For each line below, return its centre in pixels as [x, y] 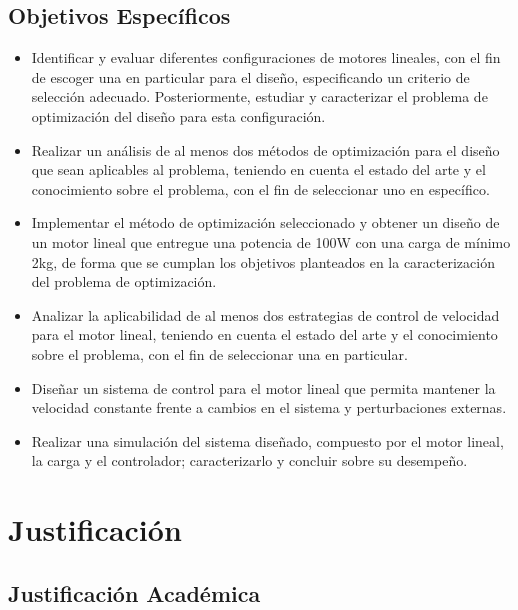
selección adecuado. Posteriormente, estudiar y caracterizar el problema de [259, 96]
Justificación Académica [134, 592]
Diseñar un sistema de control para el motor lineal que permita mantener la [263, 387]
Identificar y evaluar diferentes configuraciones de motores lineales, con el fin [266, 57]
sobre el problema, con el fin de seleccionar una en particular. [219, 353]
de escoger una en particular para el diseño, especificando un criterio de [250, 76]
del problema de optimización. [124, 281]
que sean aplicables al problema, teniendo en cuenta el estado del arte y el [258, 169]
